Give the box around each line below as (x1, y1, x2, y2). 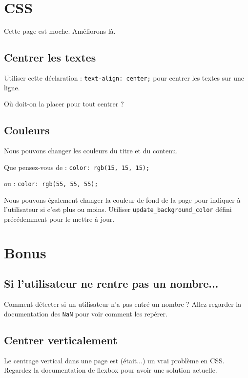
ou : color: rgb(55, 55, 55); (4, 178, 98, 189)
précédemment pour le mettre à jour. (4, 214, 115, 224)
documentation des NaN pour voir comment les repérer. (4, 308, 167, 318)
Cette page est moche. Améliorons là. (4, 26, 116, 36)
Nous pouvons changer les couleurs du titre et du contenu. (4, 145, 178, 155)
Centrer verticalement (4, 332, 118, 347)
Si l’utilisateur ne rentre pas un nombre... (4, 276, 219, 291)
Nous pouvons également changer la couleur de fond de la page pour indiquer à (4, 194, 241, 205)
